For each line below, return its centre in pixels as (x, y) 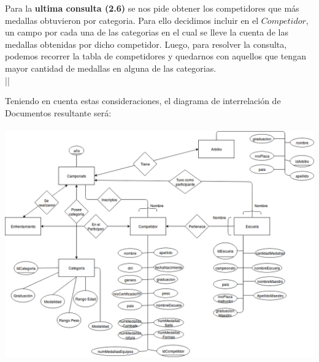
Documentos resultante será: (58, 112)
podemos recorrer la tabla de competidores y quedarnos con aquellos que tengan (156, 56)
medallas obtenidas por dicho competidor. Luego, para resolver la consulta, (146, 44)
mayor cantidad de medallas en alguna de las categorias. (111, 68)
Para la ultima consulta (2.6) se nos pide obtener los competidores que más (152, 8)
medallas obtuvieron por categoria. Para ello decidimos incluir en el (132, 20)
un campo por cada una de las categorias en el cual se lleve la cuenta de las (147, 32)
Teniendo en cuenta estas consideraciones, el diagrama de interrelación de (143, 101)
